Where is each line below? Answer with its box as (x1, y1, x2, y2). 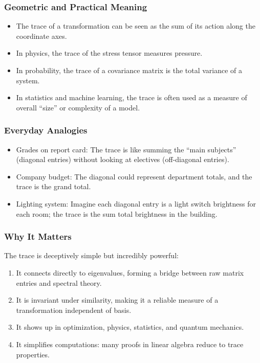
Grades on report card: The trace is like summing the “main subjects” (16, 144, 236, 154)
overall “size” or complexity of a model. (16, 102, 140, 112)
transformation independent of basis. (16, 304, 132, 315)
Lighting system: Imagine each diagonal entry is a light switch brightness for (16, 198, 256, 209)
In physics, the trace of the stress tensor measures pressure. (16, 48, 203, 58)
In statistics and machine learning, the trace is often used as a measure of (16, 92, 247, 103)
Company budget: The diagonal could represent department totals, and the (16, 171, 252, 181)
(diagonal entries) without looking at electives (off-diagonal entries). (16, 154, 229, 165)
